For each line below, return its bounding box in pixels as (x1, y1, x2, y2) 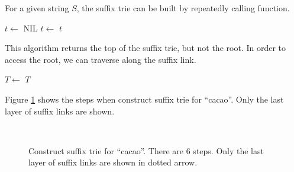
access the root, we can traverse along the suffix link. (5, 53, 196, 65)
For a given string (5, 2, 69, 14)
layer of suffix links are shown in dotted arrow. (28, 156, 198, 168)
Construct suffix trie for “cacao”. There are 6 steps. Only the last (28, 144, 264, 157)
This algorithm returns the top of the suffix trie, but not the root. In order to (5, 42, 286, 54)
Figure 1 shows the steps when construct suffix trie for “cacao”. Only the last (5, 93, 284, 105)
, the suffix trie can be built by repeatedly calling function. (76, 2, 290, 14)
